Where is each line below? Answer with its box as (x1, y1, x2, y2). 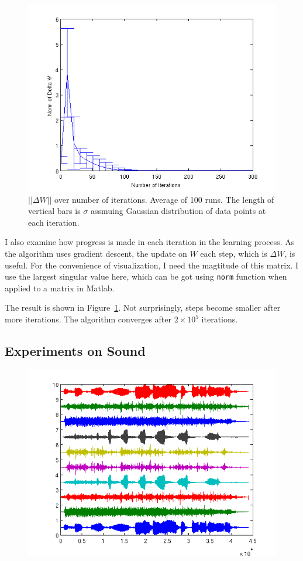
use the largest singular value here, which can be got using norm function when (5, 270, 287, 283)
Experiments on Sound (5, 341, 146, 359)
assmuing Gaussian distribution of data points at (91, 205, 266, 217)
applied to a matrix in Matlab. (5, 281, 115, 294)
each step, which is (200, 247, 267, 259)
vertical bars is (28, 205, 81, 217)
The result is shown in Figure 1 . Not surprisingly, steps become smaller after (5, 301, 281, 314)
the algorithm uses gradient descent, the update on (5, 247, 187, 259)
